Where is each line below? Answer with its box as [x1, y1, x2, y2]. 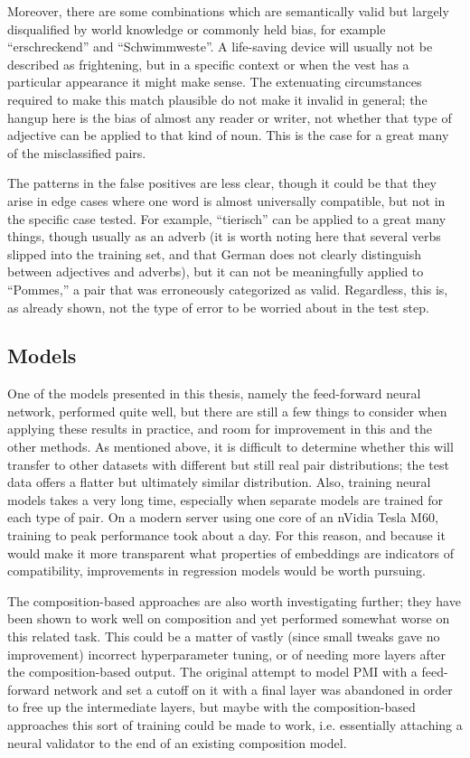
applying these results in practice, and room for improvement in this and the [7, 419, 432, 438]
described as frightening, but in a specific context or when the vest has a [7, 54, 409, 73]
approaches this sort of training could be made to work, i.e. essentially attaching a [7, 715, 463, 734]
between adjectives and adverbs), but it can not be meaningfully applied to [7, 262, 424, 281]
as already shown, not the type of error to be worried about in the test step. [7, 297, 429, 316]
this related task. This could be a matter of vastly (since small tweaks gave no [7, 627, 440, 646]
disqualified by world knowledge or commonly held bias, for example [7, 19, 386, 38]
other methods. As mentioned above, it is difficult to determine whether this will [7, 437, 454, 456]
